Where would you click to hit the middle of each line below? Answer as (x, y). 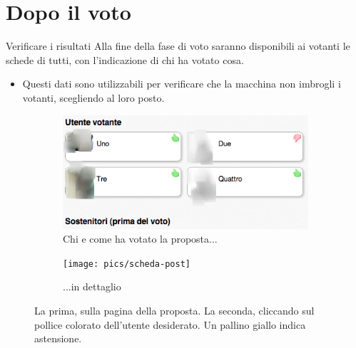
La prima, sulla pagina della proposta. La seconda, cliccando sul (174, 310)
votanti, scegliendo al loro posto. (93, 97)
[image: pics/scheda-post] (127, 264)
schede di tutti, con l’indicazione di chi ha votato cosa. (125, 59)
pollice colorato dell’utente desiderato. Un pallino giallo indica (170, 324)
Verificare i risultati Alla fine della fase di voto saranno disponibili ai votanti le (178, 46)
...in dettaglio (92, 286)
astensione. (58, 338)
